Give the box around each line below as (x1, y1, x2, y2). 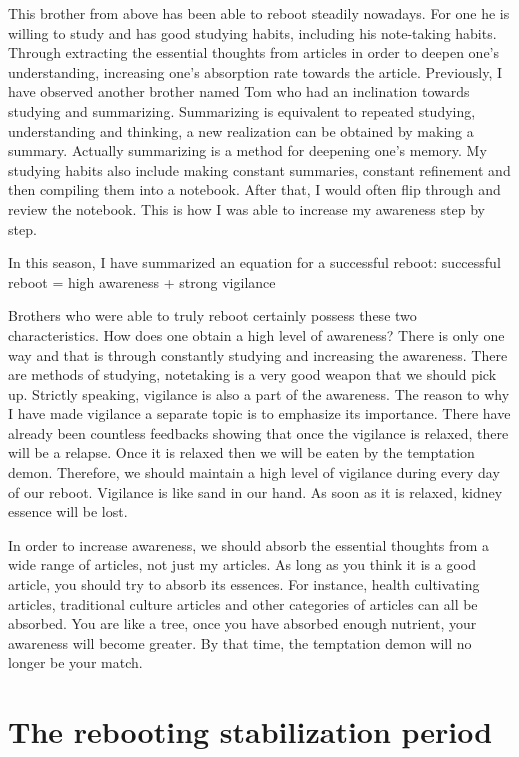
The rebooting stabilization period (8, 711, 493, 752)
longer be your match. (8, 652, 143, 673)
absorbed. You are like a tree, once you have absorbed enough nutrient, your (8, 613, 477, 634)
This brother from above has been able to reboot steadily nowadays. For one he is (8, 3, 510, 23)
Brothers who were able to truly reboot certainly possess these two (8, 305, 417, 326)
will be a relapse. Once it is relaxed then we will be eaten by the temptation (8, 442, 475, 463)
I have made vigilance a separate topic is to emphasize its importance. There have (8, 403, 511, 424)
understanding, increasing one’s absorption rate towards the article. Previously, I (8, 61, 503, 82)
